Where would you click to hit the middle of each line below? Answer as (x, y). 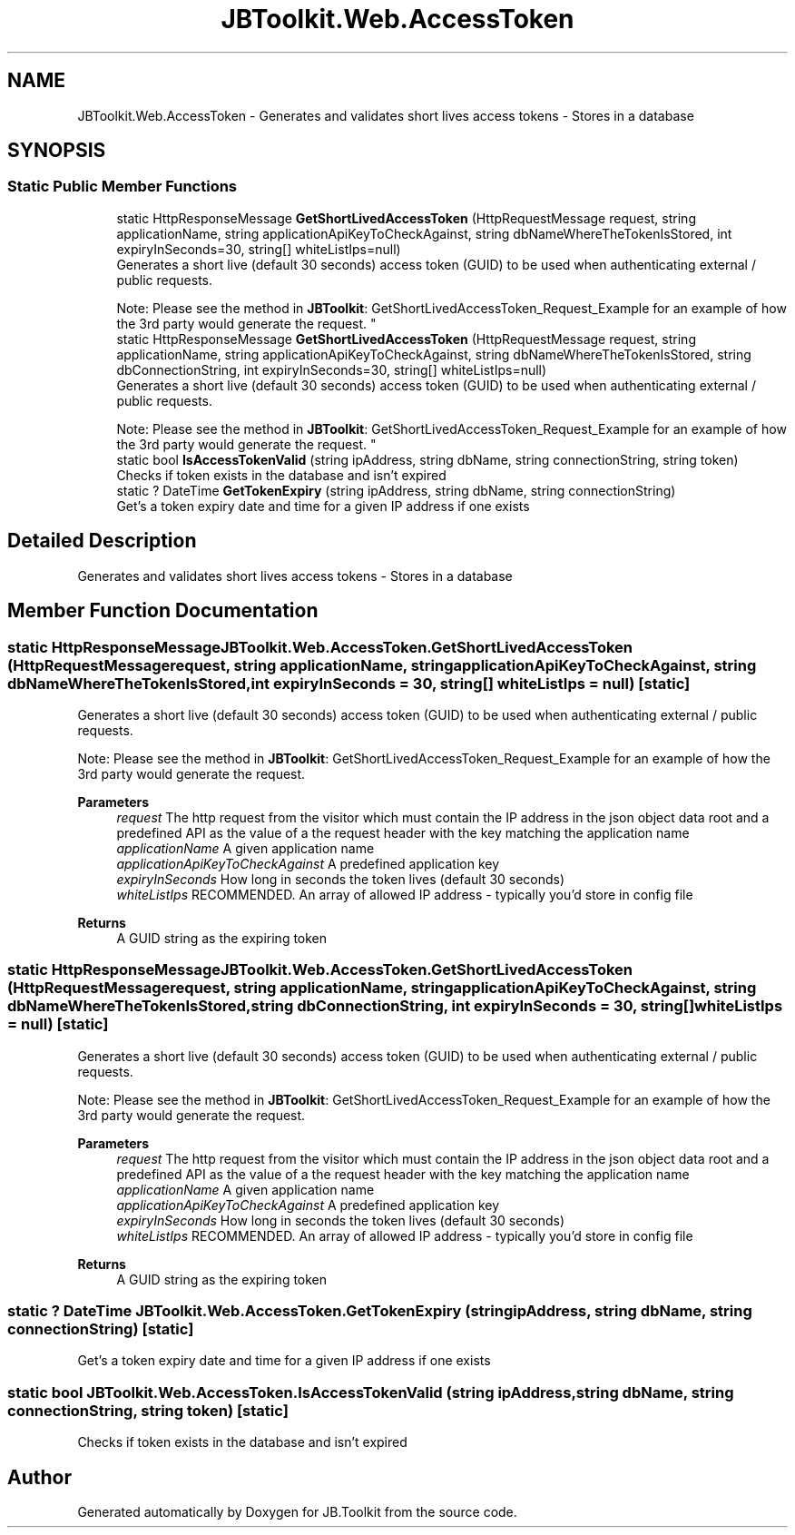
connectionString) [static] (101, 1329)
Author (39, 1477)
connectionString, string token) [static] (148, 1410)
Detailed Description (102, 541)
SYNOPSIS (57, 151)
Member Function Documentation (163, 611)
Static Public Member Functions (123, 187)
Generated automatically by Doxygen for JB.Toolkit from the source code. (297, 1511)
